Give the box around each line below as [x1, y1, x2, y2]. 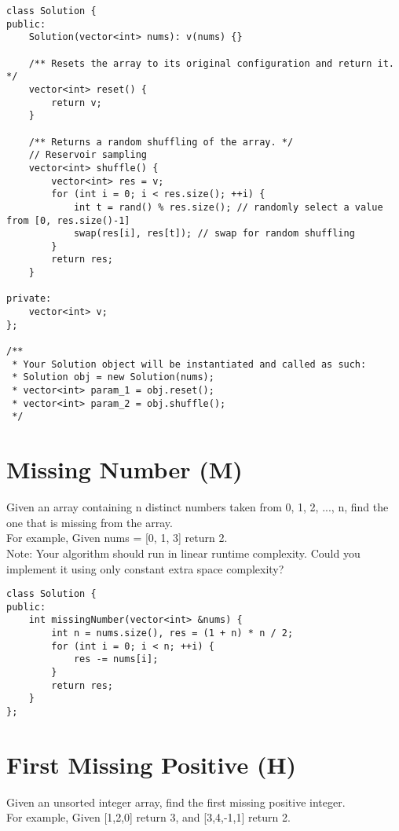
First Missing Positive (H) [6, 748, 297, 780]
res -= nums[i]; [73, 653, 159, 665]
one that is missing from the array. [6, 514, 173, 530]
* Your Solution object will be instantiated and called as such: [12, 358, 367, 370]
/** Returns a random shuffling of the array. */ [28, 136, 294, 148]
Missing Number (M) [6, 453, 243, 485]
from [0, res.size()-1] [6, 214, 130, 226]
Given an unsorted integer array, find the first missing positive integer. [6, 793, 346, 810]
